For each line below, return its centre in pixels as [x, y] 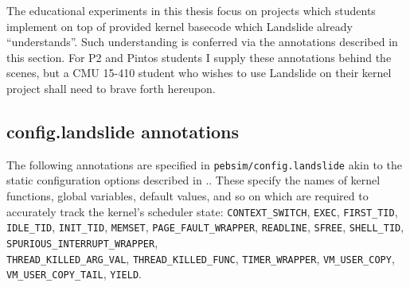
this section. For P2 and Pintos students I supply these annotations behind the [199, 57]
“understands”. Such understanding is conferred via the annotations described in [202, 42]
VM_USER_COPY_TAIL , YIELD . [74, 274]
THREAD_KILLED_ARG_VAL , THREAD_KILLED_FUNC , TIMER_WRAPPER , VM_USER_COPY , [201, 258]
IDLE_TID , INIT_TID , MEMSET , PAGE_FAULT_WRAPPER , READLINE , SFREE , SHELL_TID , [205, 227]
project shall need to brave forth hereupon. [111, 88]
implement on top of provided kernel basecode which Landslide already [180, 26]
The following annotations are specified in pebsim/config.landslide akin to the [204, 164]
